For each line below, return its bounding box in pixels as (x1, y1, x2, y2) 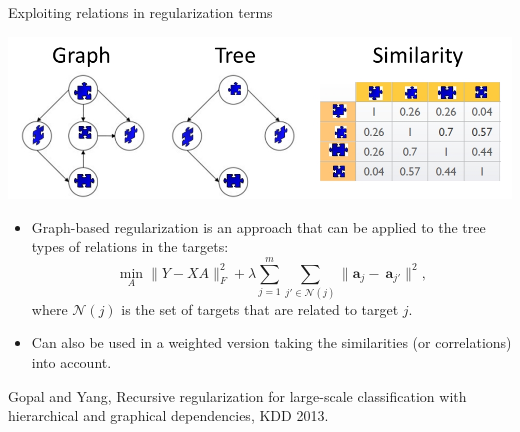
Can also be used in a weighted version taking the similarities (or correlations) (31, 332, 512, 353)
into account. (31, 352, 112, 373)
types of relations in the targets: (31, 236, 229, 257)
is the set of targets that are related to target (121, 298, 399, 319)
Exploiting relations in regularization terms (8, 2, 273, 22)
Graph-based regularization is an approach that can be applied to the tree (31, 216, 486, 237)
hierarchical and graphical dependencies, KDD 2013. (8, 405, 329, 426)
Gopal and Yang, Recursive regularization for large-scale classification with (8, 385, 467, 406)
